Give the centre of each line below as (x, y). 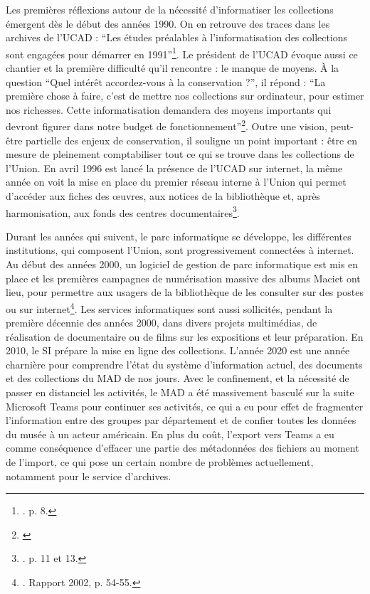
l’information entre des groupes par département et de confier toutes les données (181, 420)
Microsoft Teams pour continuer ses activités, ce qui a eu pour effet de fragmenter (185, 406)
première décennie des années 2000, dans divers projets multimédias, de (162, 323)
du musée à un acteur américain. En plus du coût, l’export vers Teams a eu (170, 434)
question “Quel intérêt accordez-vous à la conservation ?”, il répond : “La (166, 81)
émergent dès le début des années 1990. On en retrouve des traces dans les (168, 23)
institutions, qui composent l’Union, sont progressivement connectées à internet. (180, 250)
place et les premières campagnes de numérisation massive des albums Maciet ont (183, 278)
